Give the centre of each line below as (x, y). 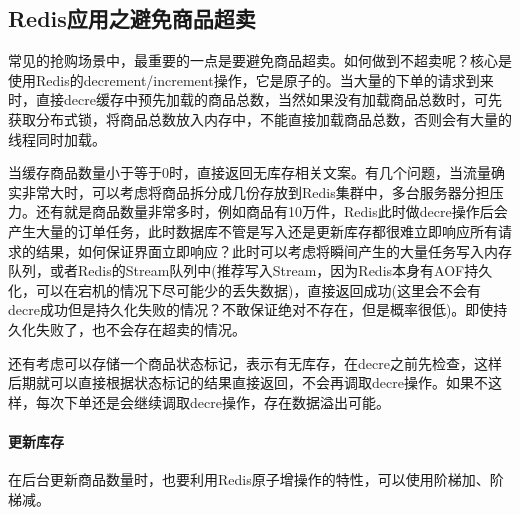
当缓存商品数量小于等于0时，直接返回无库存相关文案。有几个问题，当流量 (249, 172)
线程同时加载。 (57, 138)
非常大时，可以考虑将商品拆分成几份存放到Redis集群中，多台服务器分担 (255, 191)
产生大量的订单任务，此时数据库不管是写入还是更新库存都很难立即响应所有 (253, 230)
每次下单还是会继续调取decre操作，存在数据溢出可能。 (212, 401)
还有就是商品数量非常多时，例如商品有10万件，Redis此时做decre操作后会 (271, 211)
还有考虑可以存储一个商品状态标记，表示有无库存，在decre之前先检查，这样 (255, 362)
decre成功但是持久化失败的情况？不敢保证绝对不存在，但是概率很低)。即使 (251, 309)
